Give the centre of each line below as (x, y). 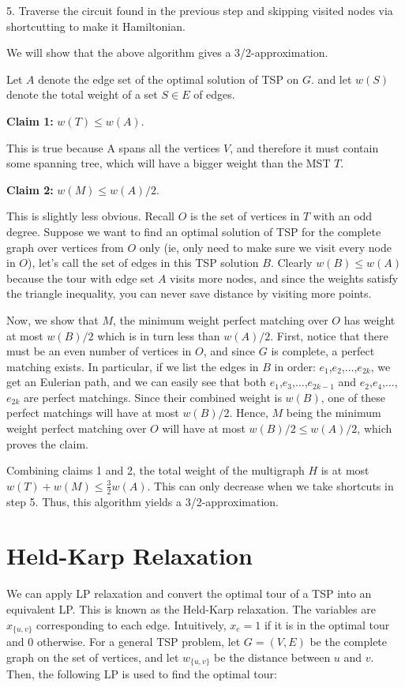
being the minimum (334, 413)
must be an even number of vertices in (99, 351)
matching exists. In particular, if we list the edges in (133, 366)
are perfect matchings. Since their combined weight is (152, 397)
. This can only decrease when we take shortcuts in (270, 485)
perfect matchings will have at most (93, 413)
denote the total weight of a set (82, 94)
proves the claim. (47, 443)
